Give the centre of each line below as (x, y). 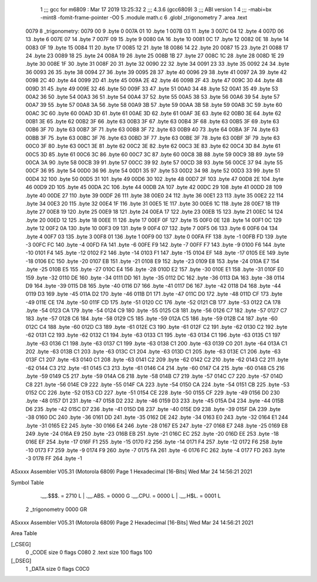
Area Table (24, 533)
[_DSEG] (21, 560)
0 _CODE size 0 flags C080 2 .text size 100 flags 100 (89, 553)
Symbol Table (27, 482)
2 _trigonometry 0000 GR (56, 509)
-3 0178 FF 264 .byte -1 (54, 459)
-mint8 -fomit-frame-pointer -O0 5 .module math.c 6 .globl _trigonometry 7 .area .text (144, 18)
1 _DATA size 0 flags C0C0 (58, 569)
